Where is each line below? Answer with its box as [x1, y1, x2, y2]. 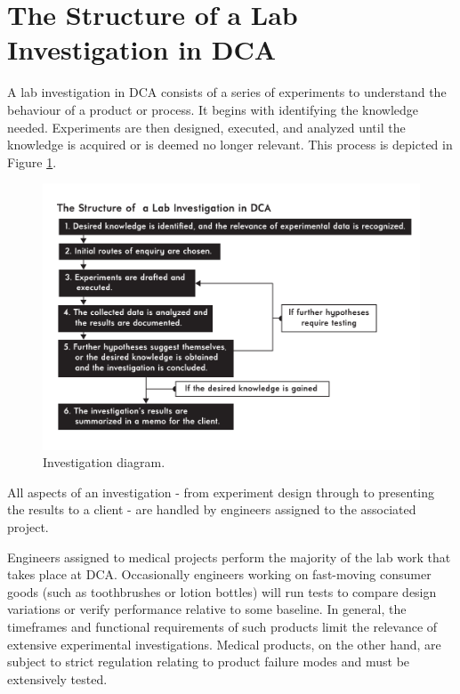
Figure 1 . [7, 152, 57, 171]
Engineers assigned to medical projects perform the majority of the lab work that [7, 547, 451, 566]
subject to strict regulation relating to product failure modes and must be [7, 652, 410, 671]
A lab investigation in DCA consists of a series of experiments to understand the [7, 83, 447, 101]
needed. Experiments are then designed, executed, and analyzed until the [7, 117, 406, 136]
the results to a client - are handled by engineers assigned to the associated [7, 500, 416, 519]
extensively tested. [7, 669, 108, 688]
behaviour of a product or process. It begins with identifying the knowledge [7, 100, 419, 118]
